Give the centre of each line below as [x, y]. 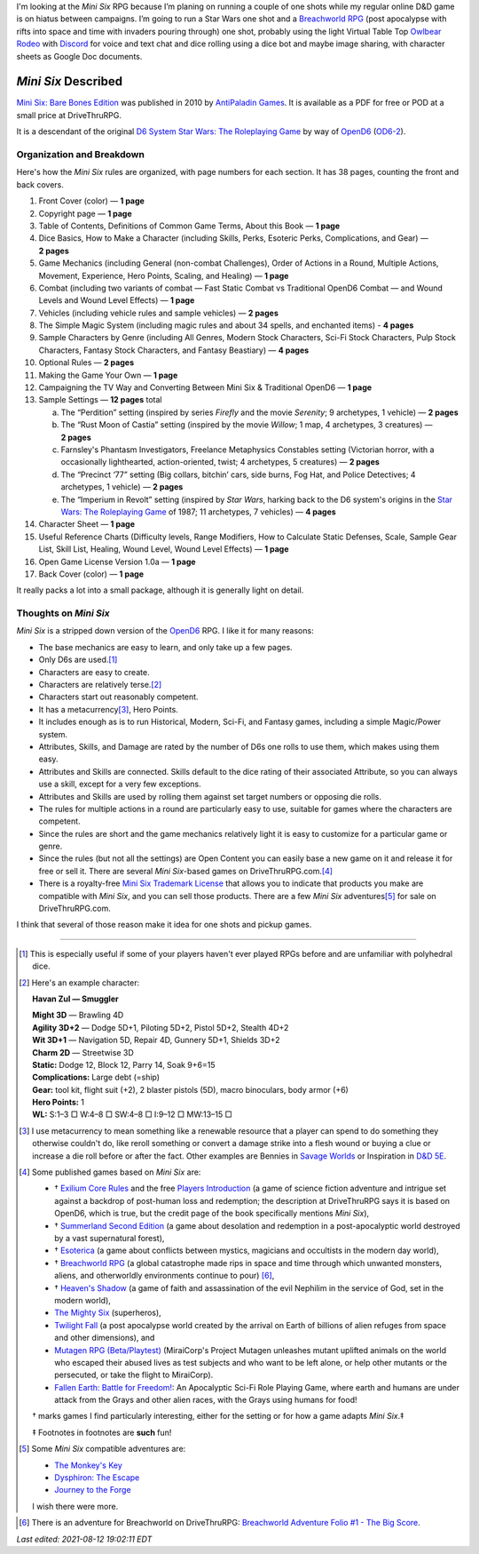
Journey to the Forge [93, 1490]
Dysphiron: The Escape [97, 1478]
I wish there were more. [75, 1506]
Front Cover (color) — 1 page [92, 201]
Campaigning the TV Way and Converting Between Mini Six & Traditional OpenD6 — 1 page [205, 387]
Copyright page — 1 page [85, 213]
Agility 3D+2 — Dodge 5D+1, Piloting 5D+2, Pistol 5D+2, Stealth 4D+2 [161, 1027]
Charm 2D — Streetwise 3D [83, 1052]
